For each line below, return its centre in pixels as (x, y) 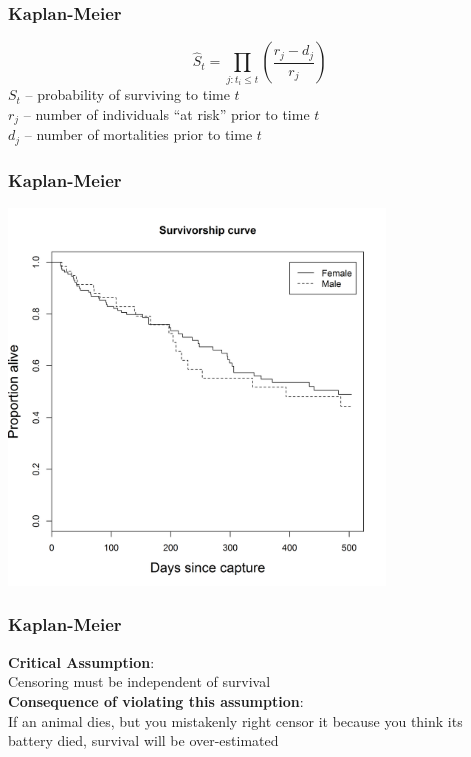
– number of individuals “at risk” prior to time (166, 113)
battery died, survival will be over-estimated (143, 740)
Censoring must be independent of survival (139, 681)
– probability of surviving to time (127, 94)
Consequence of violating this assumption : (156, 700)
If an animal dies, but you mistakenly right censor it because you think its (235, 720)
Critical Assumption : (81, 661)
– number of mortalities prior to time (138, 134)
